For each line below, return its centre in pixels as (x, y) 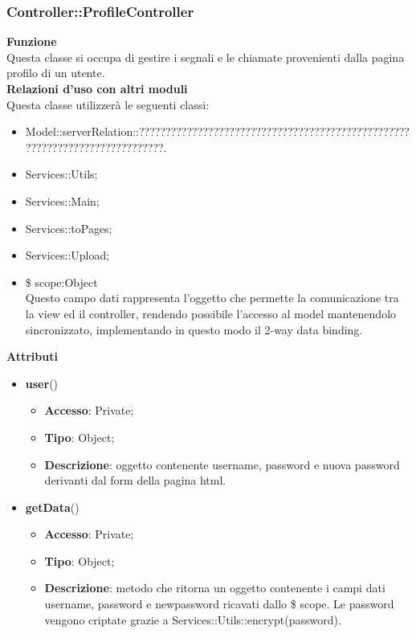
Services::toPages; (69, 228)
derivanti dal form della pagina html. (135, 480)
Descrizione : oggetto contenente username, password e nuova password (222, 464)
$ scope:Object (61, 282)
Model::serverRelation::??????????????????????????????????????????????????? (217, 131)
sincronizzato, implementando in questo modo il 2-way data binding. (194, 329)
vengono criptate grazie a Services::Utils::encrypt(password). (193, 619)
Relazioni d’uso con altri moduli (97, 88)
